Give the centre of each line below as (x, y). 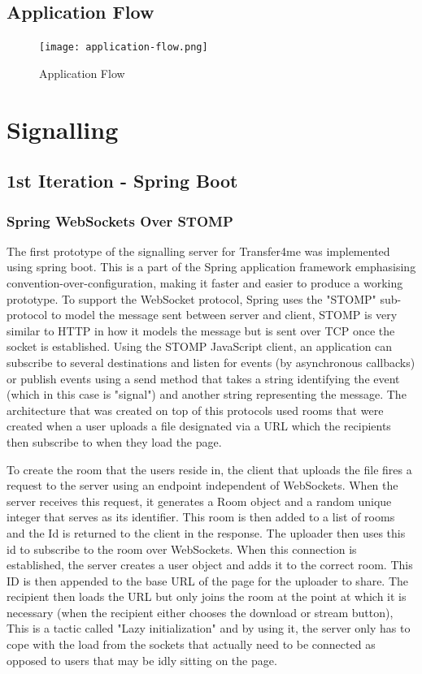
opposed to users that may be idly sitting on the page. (142, 660)
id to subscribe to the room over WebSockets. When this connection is (182, 549)
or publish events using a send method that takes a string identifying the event (203, 378)
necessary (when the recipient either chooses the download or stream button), (200, 612)
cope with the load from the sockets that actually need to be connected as (191, 644)
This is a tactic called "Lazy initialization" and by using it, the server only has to (209, 628)
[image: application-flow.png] (124, 48)
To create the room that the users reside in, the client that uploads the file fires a (209, 469)
